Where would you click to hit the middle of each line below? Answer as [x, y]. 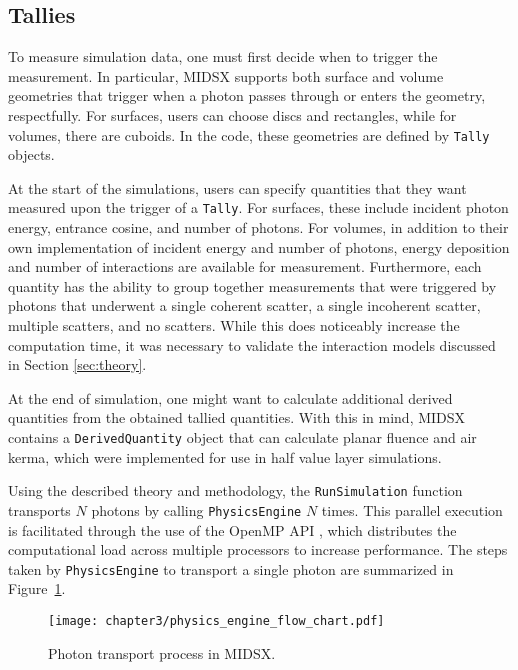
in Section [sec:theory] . [77, 364]
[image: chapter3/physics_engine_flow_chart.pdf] [216, 621]
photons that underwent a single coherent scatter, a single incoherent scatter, [244, 305]
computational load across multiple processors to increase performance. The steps [258, 549]
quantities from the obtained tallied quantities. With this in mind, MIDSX [237, 417]
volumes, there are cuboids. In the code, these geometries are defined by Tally [249, 134]
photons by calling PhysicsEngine [196, 509]
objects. [31, 154]
